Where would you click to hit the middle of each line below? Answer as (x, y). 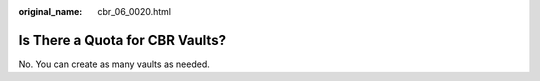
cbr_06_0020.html (134, 11)
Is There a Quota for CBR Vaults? (122, 40)
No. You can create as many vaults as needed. (114, 64)
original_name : (50, 11)
